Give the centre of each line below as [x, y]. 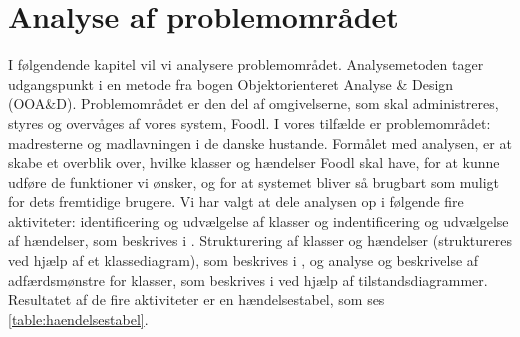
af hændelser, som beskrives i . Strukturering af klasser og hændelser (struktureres [260, 240]
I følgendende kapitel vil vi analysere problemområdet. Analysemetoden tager [246, 64]
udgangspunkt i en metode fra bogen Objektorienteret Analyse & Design [231, 83]
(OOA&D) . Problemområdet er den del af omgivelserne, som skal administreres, [253, 103]
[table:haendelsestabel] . [78, 318]
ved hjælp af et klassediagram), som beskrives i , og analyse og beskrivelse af [243, 260]
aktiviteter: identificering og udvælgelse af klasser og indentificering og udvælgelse [258, 220]
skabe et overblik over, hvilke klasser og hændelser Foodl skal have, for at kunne [254, 162]
